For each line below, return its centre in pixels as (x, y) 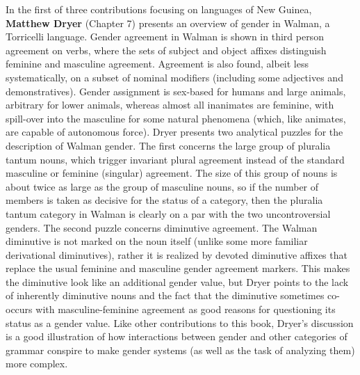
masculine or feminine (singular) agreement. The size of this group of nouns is (172, 173)
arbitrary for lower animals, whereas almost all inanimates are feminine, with (170, 105)
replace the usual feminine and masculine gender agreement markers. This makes (178, 268)
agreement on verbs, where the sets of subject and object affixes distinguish (166, 50)
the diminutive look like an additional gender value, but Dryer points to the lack (177, 281)
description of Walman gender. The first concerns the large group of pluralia (168, 145)
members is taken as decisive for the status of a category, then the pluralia (164, 200)
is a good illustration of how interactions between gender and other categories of (177, 336)
